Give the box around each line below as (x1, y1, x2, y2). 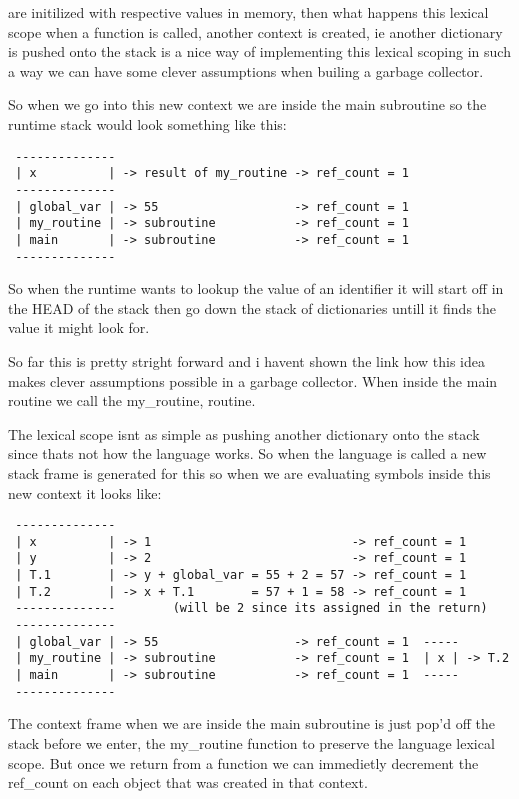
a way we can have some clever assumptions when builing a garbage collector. (8, 60, 484, 81)
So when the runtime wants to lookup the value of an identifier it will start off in (8, 278, 504, 299)
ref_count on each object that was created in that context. (8, 772, 368, 793)
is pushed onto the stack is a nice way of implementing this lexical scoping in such (8, 41, 511, 62)
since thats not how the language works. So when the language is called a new (8, 443, 487, 464)
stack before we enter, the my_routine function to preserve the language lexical (8, 732, 495, 753)
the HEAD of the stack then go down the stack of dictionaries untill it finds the (8, 297, 497, 318)
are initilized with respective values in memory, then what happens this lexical (8, 2, 489, 22)
